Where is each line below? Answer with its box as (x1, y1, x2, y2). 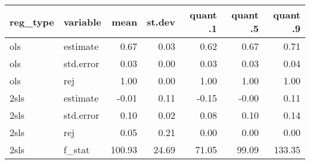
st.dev (147, 14, 176, 29)
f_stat (63, 143, 90, 156)
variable (63, 14, 101, 29)
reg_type (10, 14, 54, 29)
